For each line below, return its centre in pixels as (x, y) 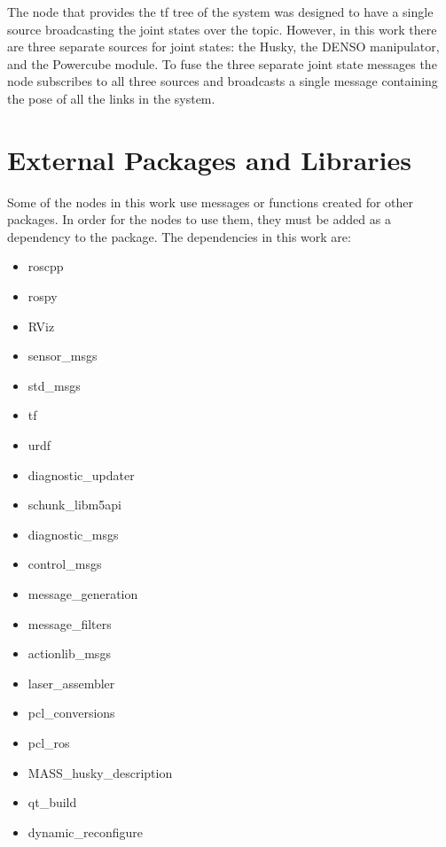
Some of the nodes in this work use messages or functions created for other (211, 202)
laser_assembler (71, 683)
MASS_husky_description (100, 772)
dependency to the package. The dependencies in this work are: (179, 236)
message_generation (83, 594)
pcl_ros (49, 742)
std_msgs (54, 385)
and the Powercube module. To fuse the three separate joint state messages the (222, 63)
